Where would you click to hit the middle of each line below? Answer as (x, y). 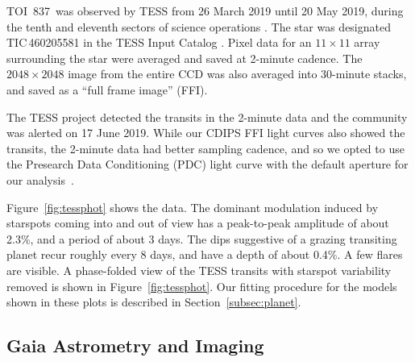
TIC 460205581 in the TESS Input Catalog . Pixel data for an (159, 42)
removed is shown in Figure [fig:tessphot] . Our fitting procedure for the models (202, 286)
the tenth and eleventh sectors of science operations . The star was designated (199, 26)
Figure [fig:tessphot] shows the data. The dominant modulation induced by (193, 207)
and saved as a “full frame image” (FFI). (107, 89)
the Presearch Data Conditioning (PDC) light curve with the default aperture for (207, 164)
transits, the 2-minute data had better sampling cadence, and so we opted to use (205, 148)
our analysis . (40, 179)
